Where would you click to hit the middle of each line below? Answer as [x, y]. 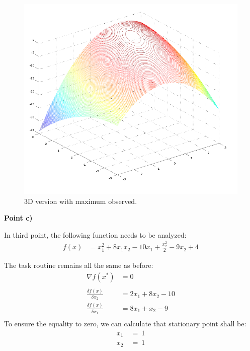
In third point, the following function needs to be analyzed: [95, 234]
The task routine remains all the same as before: [79, 265]
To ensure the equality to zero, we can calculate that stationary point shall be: [125, 324]
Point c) [18, 218]
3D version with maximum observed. [81, 201]
